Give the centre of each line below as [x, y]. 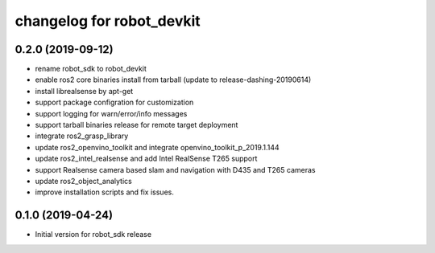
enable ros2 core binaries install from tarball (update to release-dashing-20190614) [173, 80]
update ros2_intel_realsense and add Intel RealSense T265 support [146, 159]
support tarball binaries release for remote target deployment [137, 125]
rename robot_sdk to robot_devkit [91, 69]
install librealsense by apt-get [84, 91]
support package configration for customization [114, 102]
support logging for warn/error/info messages [111, 113]
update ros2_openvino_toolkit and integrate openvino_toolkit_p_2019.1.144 [157, 147]
